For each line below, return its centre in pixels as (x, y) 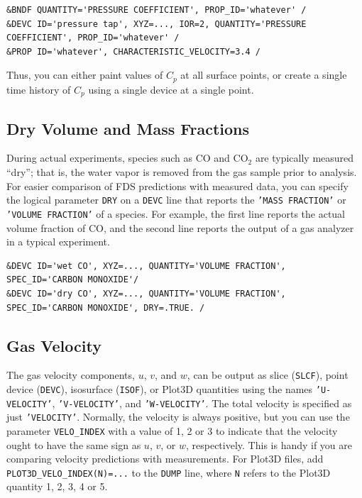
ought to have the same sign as (74, 444)
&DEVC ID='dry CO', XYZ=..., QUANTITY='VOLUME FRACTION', (146, 293)
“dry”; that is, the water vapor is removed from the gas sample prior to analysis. (182, 172)
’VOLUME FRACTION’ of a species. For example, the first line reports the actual (176, 213)
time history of (39, 89)
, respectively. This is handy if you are (269, 444)
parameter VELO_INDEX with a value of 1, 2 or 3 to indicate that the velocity (172, 430)
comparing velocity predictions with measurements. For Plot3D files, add (165, 459)
